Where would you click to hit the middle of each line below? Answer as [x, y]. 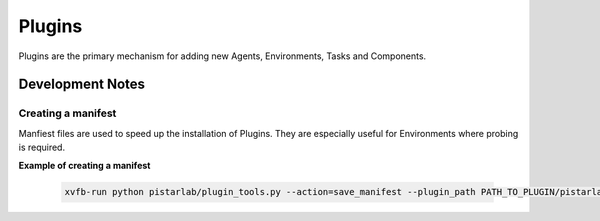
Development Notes [81, 84]
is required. [41, 147]
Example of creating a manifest [84, 166]
